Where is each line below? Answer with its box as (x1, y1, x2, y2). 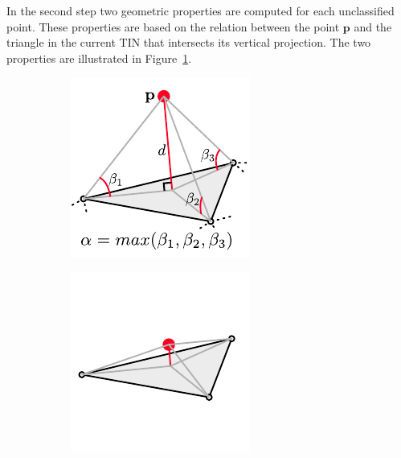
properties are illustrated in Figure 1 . (6, 49, 192, 66)
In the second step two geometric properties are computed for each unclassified (6, 2, 395, 19)
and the (354, 18, 392, 35)
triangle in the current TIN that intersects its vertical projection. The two (6, 34, 371, 51)
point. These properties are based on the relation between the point (6, 18, 340, 35)
